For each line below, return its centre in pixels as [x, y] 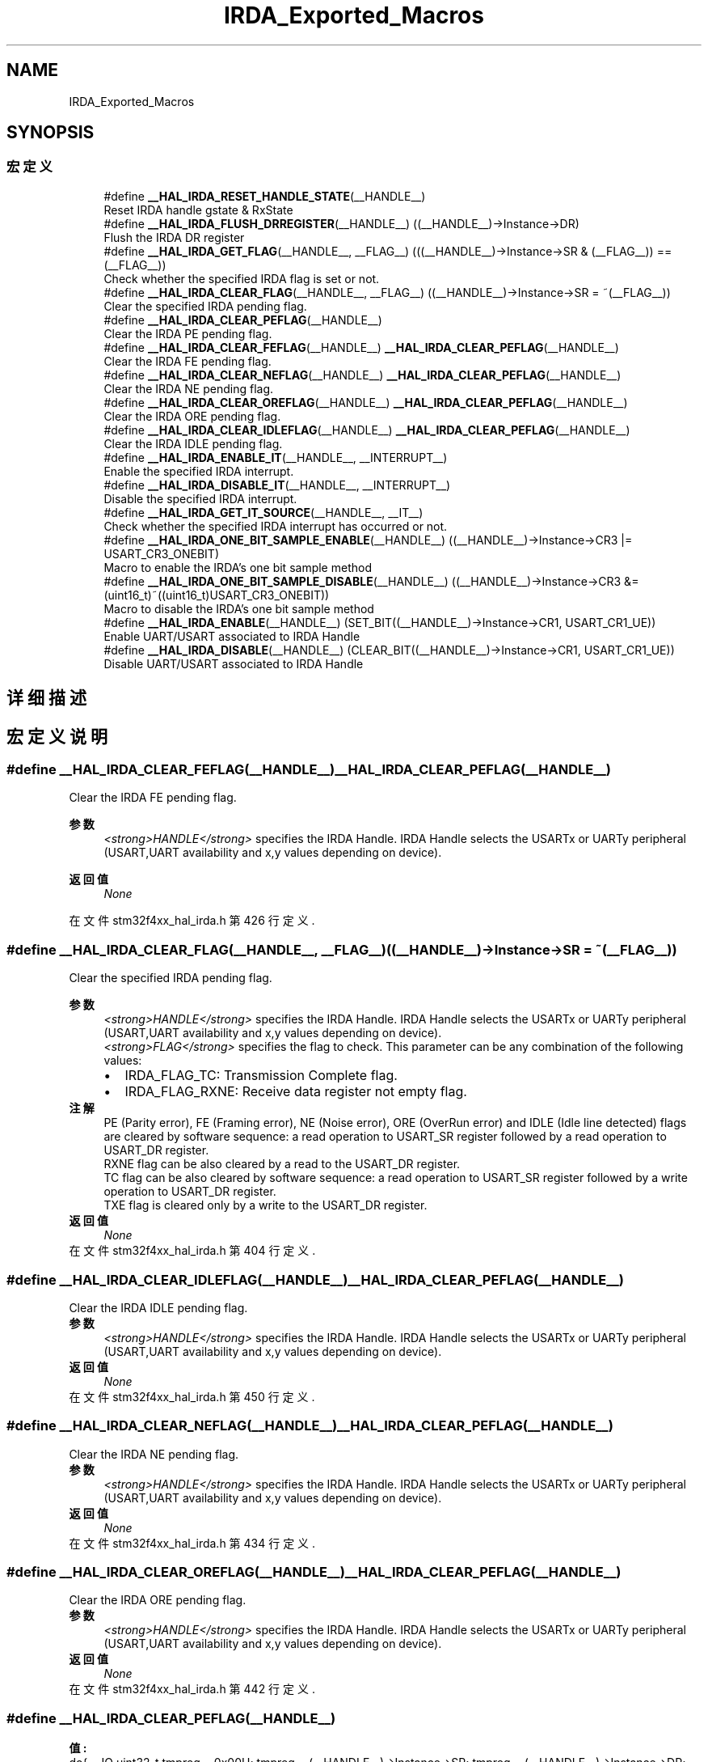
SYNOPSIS [51, 133]
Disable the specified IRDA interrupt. [200, 498]
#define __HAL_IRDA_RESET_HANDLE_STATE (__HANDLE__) [265, 196]
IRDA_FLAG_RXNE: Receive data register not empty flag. [296, 1092]
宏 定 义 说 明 [57, 736]
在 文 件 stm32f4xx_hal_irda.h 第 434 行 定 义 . [192, 1543]
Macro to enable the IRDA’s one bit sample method [238, 567]
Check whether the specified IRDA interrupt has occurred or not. [276, 526]
